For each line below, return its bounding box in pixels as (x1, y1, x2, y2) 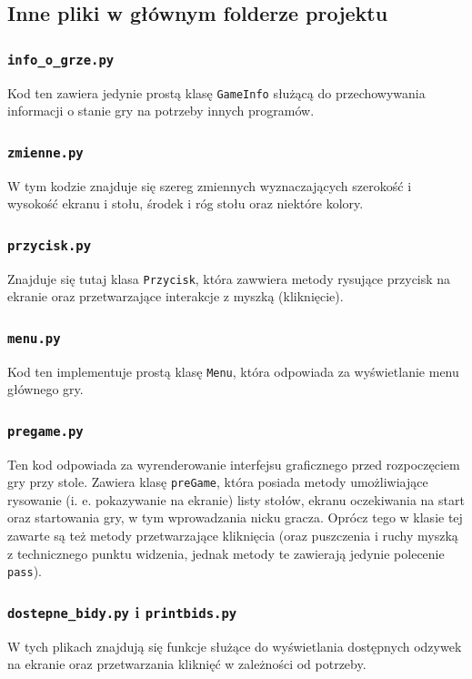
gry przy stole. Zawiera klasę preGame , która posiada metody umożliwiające (7, 472, 428, 492)
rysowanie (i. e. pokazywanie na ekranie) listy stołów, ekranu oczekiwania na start (7, 490, 465, 509)
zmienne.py (7, 145, 84, 160)
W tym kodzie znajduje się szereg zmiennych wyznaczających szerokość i (7, 176, 412, 195)
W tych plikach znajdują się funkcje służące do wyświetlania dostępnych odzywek (7, 636, 462, 655)
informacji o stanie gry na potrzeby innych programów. (7, 101, 315, 120)
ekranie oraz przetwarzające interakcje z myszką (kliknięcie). (7, 287, 344, 306)
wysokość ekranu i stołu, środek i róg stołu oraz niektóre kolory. (7, 194, 364, 213)
